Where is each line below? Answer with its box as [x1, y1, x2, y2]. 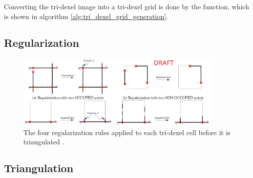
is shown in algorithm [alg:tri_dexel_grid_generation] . [4, 11, 168, 21]
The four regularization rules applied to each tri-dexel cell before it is [23, 127, 231, 137]
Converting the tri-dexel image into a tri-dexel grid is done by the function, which [4, 1, 249, 11]
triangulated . [23, 137, 64, 147]
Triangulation [4, 160, 74, 176]
